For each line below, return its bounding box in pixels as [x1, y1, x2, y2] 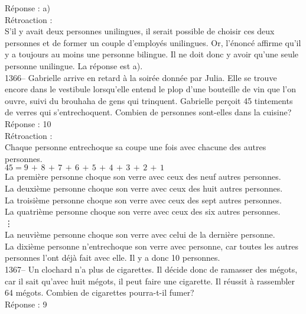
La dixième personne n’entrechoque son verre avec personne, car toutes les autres [5, 239, 299, 252]
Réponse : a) [5, 2, 50, 14]
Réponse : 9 [5, 297, 47, 310]
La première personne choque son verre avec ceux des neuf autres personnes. [5, 170, 281, 183]
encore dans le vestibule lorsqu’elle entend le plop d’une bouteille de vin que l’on [5, 83, 297, 95]
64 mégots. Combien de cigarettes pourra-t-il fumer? [5, 286, 194, 299]
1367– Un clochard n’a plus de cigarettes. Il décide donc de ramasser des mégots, [5, 263, 298, 276]
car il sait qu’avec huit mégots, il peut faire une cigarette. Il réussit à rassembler [5, 274, 295, 287]
